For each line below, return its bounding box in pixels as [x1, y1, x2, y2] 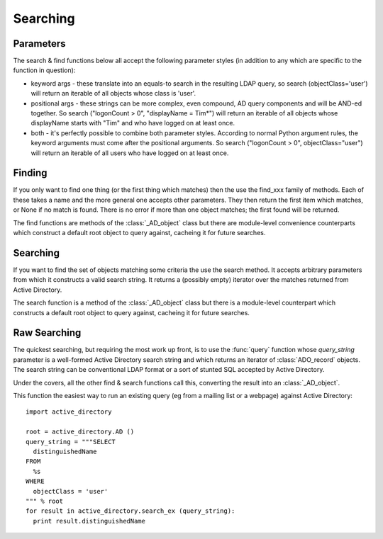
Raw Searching [13, 327, 82, 339]
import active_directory [26, 408, 112, 416]
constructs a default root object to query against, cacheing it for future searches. [13, 308, 250, 317]
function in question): [13, 66, 76, 74]
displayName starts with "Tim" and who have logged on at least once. [30, 119, 235, 127]
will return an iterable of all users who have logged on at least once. [30, 149, 229, 157]
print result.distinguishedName [33, 517, 145, 525]
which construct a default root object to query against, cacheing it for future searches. [13, 229, 266, 237]
